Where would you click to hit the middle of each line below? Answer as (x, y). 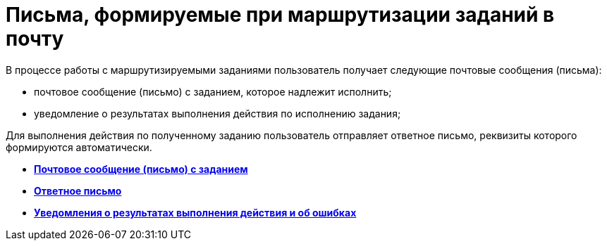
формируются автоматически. (79, 147)
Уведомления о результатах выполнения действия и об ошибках (195, 212)
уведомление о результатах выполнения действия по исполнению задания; (217, 113)
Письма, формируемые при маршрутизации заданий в (280, 15)
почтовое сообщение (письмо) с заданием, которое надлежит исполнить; (213, 91)
